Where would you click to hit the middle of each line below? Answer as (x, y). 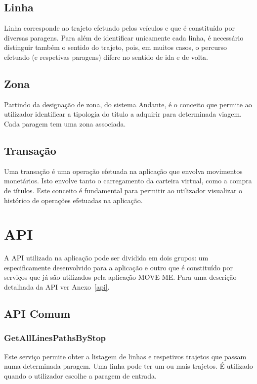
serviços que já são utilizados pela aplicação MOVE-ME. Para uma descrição (120, 277)
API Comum (37, 314)
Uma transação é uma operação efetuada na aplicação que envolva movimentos (123, 171)
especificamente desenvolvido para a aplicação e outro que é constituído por (119, 267)
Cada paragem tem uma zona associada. (65, 123)
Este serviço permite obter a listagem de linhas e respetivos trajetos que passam (125, 356)
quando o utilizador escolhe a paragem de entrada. (80, 375)
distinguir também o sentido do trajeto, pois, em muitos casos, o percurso (116, 47)
